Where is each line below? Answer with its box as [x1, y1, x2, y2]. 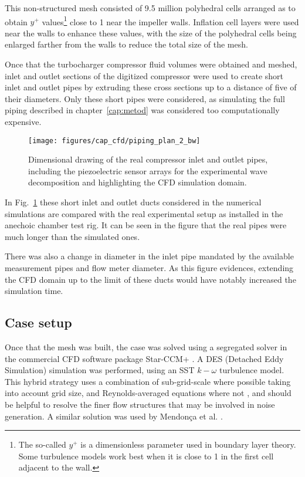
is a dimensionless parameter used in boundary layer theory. [80, 438, 296, 451]
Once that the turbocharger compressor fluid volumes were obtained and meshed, [5, 58, 297, 70]
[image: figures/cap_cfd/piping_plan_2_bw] [28, 136, 201, 145]
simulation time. [5, 285, 63, 297]
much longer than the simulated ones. [5, 230, 140, 242]
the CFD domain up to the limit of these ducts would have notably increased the [5, 273, 296, 285]
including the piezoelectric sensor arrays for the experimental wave [28, 164, 267, 177]
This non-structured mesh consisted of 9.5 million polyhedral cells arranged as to [5, 2, 296, 13]
